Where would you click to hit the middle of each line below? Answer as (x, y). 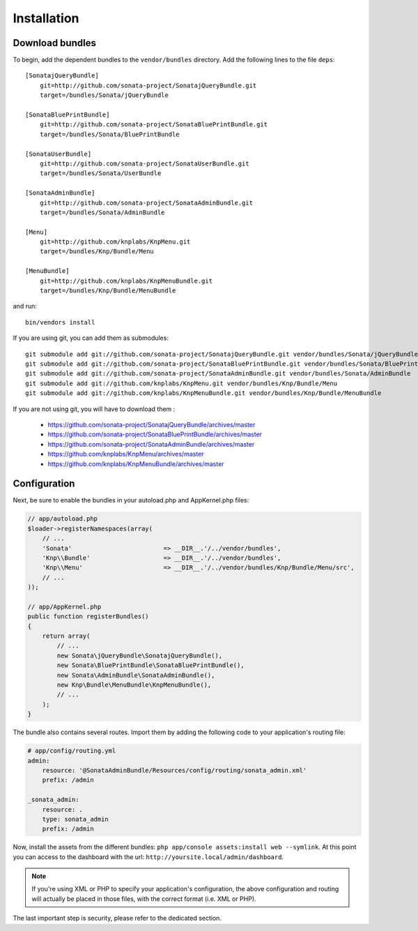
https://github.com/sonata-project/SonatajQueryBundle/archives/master (152, 424)
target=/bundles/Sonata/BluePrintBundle (110, 134)
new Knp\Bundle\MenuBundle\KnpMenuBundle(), (134, 685)
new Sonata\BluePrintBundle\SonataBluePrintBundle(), (150, 665)
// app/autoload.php (62, 519)
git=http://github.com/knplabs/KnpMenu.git (115, 242)
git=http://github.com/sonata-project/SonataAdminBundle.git (146, 203)
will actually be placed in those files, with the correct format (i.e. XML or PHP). (144, 899)
